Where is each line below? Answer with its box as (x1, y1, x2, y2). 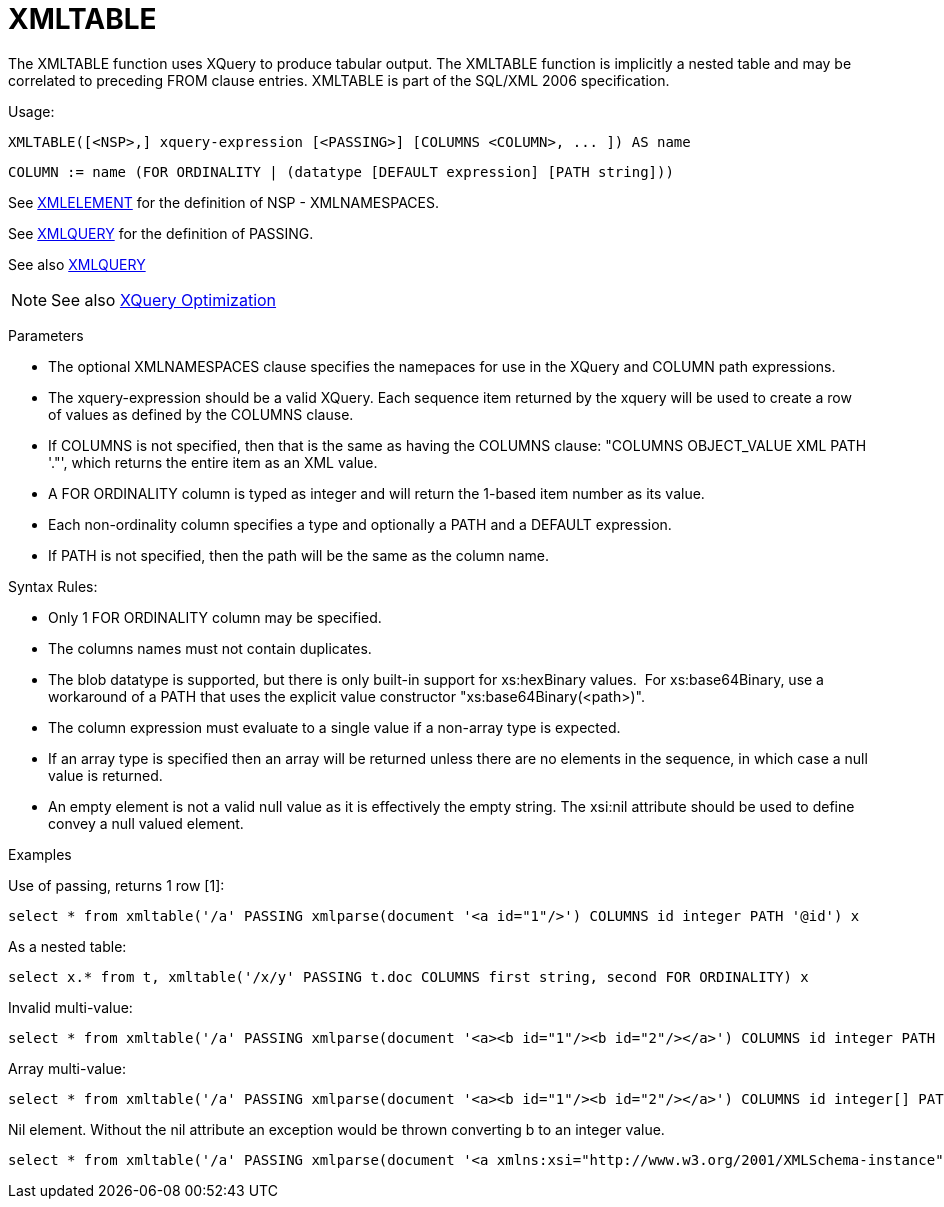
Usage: (8, 102, 55, 120)
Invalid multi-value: (8, 998, 133, 1016)
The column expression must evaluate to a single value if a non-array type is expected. (48, 718, 621, 736)
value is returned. (48, 766, 163, 784)
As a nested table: (8, 937, 127, 955)
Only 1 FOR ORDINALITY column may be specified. (48, 608, 382, 626)
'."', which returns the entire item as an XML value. (48, 453, 378, 471)
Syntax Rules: (8, 577, 98, 595)
